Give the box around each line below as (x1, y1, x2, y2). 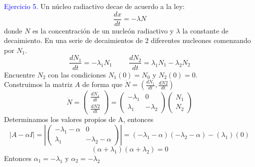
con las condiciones (48, 69, 106, 79)
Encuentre (4, 69, 35, 79)
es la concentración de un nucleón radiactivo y (32, 25, 174, 35)
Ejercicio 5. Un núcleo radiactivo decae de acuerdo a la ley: (4, 1, 185, 11)
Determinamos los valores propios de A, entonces (4, 114, 154, 124)
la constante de (182, 25, 229, 35)
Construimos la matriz (4, 79, 73, 89)
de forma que (82, 79, 123, 89)
